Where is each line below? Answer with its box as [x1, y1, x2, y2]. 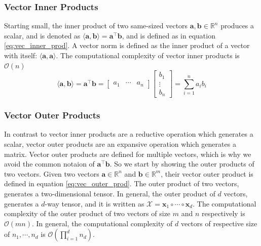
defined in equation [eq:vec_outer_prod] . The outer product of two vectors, [4, 178, 239, 189]
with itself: [4, 50, 38, 60]
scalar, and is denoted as [4, 30, 81, 40]
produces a [220, 20, 254, 31]
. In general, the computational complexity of [31, 218, 173, 228]
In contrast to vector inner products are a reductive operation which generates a [4, 129, 253, 139]
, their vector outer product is [161, 168, 253, 179]
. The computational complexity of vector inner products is [56, 50, 240, 60]
